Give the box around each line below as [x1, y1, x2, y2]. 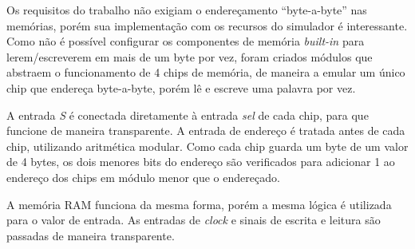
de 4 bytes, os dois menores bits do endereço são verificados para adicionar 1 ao [6, 153, 395, 170]
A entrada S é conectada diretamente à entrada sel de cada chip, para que [6, 106, 369, 123]
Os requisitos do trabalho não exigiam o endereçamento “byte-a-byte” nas [6, 2, 367, 18]
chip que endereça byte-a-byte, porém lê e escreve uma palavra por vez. [6, 79, 356, 96]
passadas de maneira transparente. [6, 227, 175, 243]
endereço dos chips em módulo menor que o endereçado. [6, 168, 280, 185]
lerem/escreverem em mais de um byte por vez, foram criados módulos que [6, 48, 373, 65]
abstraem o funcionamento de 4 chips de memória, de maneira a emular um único [6, 64, 405, 81]
